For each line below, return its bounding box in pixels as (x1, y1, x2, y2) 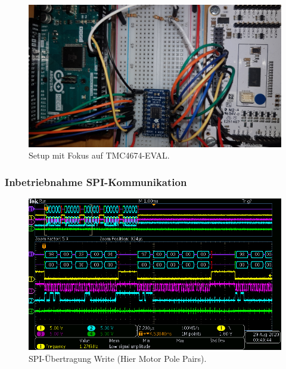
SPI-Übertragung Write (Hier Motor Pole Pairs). (29, 352, 207, 364)
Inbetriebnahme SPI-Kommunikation (5, 174, 187, 189)
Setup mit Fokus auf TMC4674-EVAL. (29, 149, 170, 162)
